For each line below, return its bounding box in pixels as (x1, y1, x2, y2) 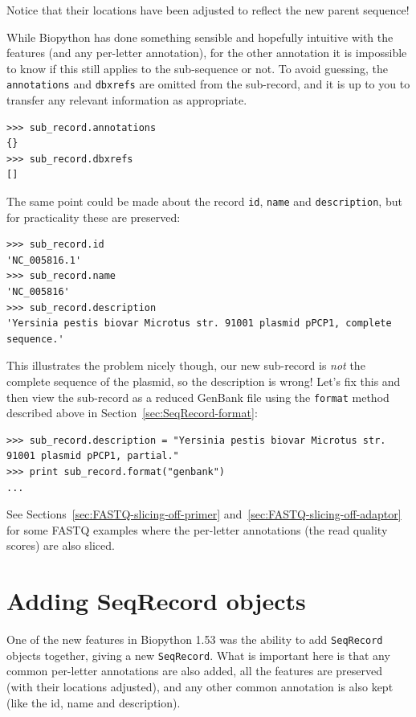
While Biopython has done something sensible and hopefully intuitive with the (6, 28, 394, 45)
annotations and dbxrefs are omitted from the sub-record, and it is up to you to (6, 76, 410, 92)
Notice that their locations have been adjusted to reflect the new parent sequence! (6, 2, 410, 18)
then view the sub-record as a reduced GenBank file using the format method (6, 388, 389, 405)
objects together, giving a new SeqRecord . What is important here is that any (6, 646, 390, 663)
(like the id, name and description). (6, 694, 181, 711)
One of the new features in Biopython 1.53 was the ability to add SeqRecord (6, 631, 383, 648)
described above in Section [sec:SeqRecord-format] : (6, 404, 258, 421)
